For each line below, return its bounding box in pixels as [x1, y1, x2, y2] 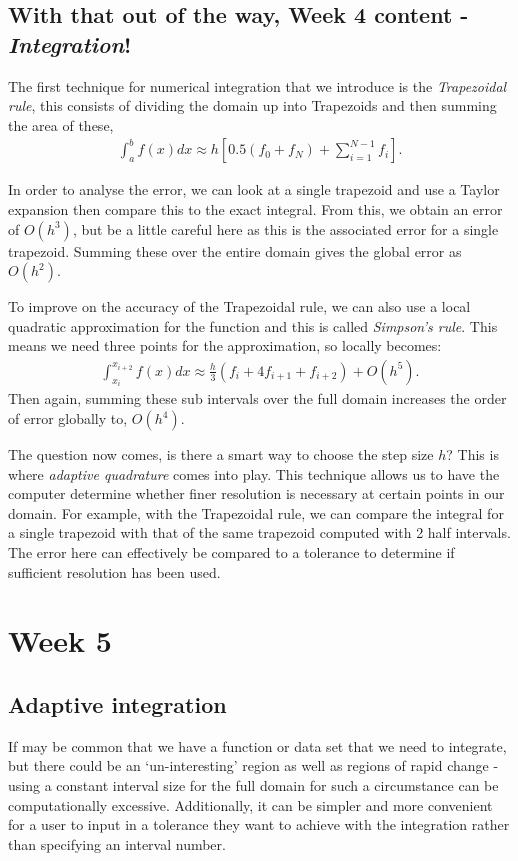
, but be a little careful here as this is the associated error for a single [72, 218, 499, 239]
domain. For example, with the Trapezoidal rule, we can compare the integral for [8, 502, 504, 523]
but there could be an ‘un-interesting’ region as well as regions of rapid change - [8, 755, 499, 776]
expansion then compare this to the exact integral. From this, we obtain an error [8, 199, 503, 219]
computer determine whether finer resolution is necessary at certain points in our [8, 483, 505, 504]
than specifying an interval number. [8, 833, 226, 854]
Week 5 [8, 620, 112, 661]
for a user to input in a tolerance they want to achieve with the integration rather [8, 814, 510, 835]
